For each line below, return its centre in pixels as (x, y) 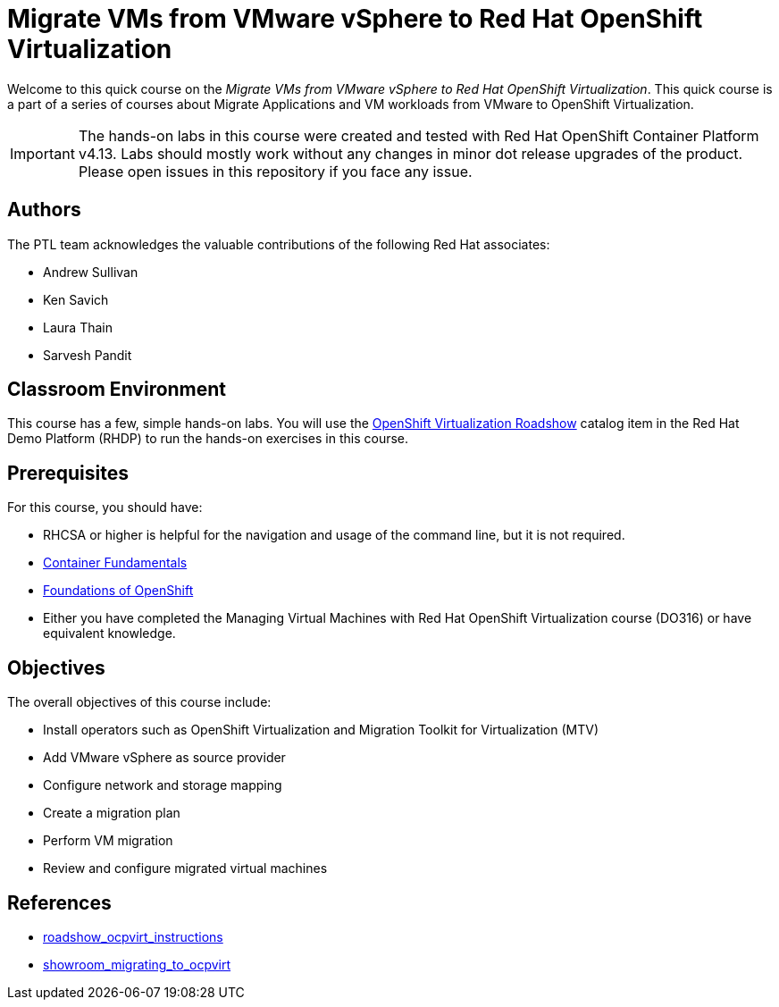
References (59, 902)
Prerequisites (68, 473)
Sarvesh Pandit (88, 355)
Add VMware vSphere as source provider (164, 758)
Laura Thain (78, 327)
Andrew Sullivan (91, 272)
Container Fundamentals (115, 563)
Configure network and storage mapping (163, 785)
